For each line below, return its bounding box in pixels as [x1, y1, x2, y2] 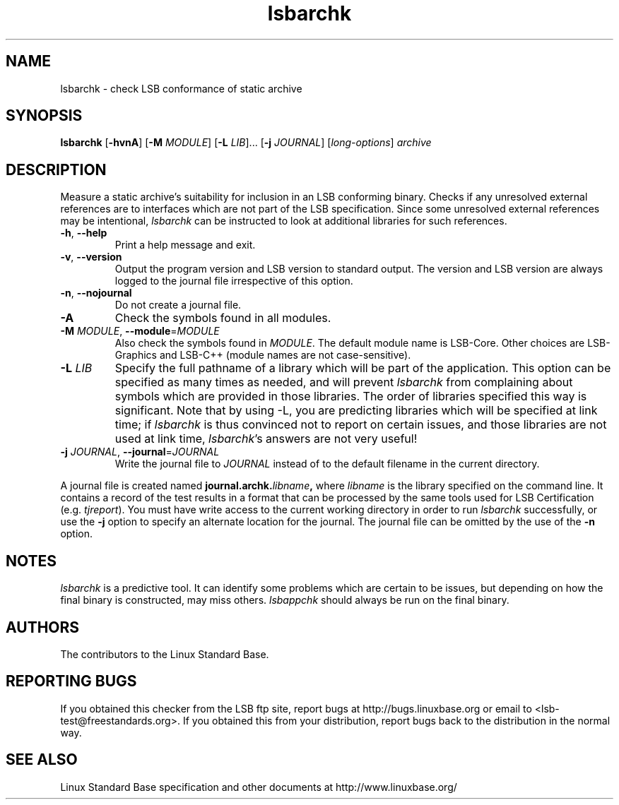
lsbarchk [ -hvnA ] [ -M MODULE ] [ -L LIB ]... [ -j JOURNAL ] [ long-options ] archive [60, 136, 432, 149]
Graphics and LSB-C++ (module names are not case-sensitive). [114, 349, 411, 362]
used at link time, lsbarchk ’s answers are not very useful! [114, 431, 418, 446]
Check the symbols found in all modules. [114, 311, 331, 326]
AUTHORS [6, 618, 80, 636]
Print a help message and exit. [114, 239, 256, 251]
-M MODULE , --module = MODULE [60, 325, 220, 338]
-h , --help [60, 227, 107, 239]
